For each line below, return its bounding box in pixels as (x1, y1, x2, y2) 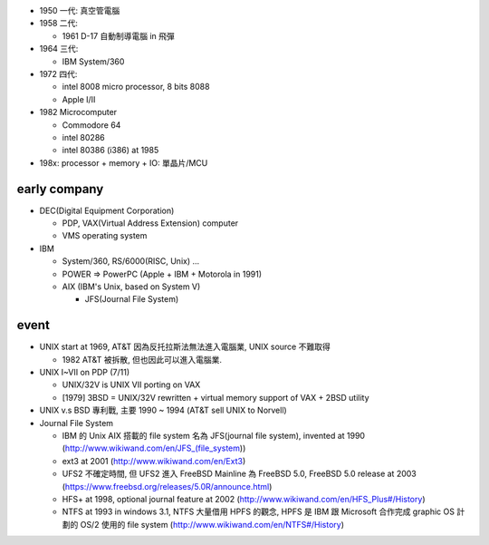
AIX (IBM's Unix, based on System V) (62, 281, 201, 292)
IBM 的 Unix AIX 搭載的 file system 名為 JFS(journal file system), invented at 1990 (62, 430, 366, 441)
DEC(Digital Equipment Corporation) (39, 205, 175, 216)
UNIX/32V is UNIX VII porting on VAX (62, 379, 201, 390)
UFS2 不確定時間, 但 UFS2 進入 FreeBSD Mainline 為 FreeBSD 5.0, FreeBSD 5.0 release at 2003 (62, 468, 417, 480)
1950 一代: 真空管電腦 (39, 5, 120, 15)
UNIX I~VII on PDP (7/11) (39, 367, 130, 378)
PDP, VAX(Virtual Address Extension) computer (62, 218, 239, 229)
